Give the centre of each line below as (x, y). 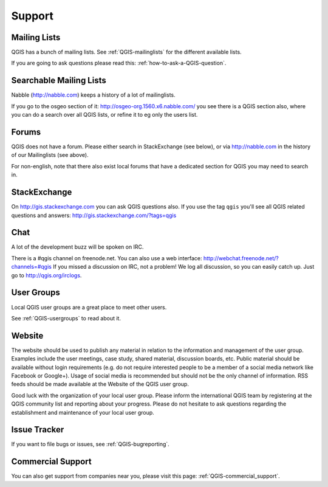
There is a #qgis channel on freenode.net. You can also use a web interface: (107, 258)
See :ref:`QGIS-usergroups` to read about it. (66, 318)
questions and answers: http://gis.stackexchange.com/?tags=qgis (94, 215)
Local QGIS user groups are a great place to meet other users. (89, 307)
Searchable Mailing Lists (59, 81)
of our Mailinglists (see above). (50, 155)
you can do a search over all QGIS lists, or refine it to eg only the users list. (104, 115)
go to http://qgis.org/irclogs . (46, 275)
